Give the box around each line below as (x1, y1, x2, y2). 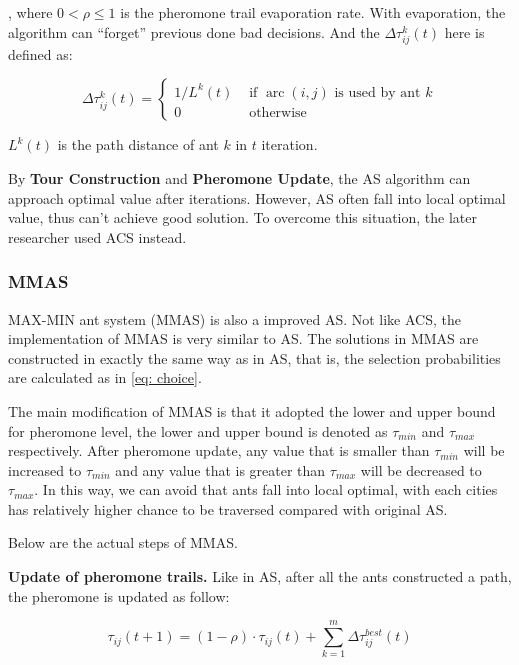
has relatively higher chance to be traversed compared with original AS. (8, 498, 448, 519)
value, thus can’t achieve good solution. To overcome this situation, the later (8, 207, 477, 228)
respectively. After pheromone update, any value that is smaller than (8, 440, 430, 461)
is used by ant (334, 85, 421, 100)
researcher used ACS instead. (8, 226, 187, 247)
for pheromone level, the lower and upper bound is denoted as (8, 420, 388, 441)
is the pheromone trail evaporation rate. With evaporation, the (120, 2, 506, 22)
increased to (8, 459, 82, 480)
